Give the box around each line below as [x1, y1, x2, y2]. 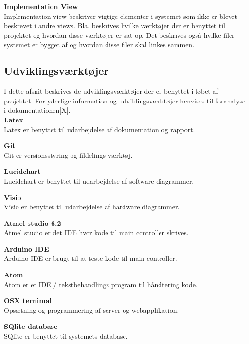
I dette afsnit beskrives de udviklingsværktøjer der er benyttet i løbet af [4, 86, 218, 96]
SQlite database [4, 321, 58, 331]
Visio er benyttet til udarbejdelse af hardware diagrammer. [4, 202, 180, 212]
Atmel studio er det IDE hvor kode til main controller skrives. [4, 227, 189, 238]
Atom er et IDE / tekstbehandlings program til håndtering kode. [4, 279, 197, 289]
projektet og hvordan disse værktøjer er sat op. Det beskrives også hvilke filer [4, 30, 235, 40]
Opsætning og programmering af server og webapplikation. [4, 305, 179, 315]
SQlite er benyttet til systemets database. [4, 331, 128, 341]
